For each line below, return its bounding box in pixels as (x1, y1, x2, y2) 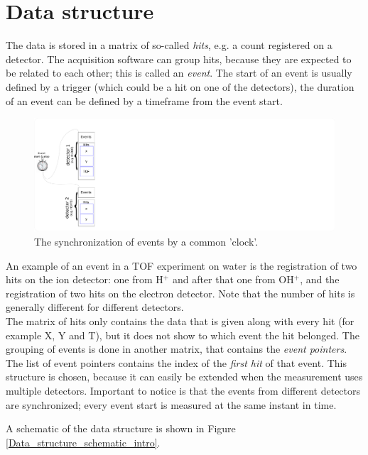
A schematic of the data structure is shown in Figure (6, 421, 236, 436)
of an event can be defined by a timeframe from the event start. (6, 93, 283, 108)
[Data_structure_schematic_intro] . (6, 434, 161, 449)
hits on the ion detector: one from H (6, 272, 163, 287)
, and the (300, 272, 340, 287)
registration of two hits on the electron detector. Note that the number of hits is (6, 285, 355, 300)
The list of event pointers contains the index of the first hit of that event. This (6, 355, 347, 370)
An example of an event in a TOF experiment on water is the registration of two (6, 258, 357, 273)
